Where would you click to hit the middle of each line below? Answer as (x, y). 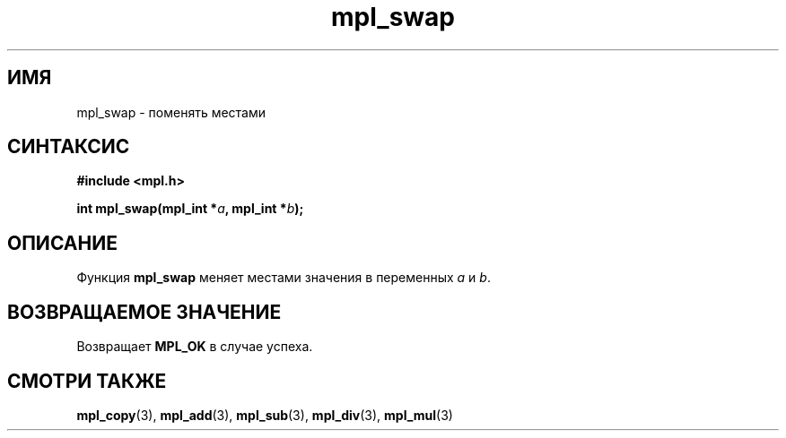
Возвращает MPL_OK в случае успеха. (195, 347)
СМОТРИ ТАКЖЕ (87, 381)
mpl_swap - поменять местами (171, 112)
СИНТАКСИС (69, 147)
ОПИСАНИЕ (62, 243)
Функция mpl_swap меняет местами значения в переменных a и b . (284, 278)
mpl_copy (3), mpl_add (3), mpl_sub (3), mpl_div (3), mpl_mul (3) (265, 415)
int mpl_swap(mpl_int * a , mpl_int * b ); (190, 209)
